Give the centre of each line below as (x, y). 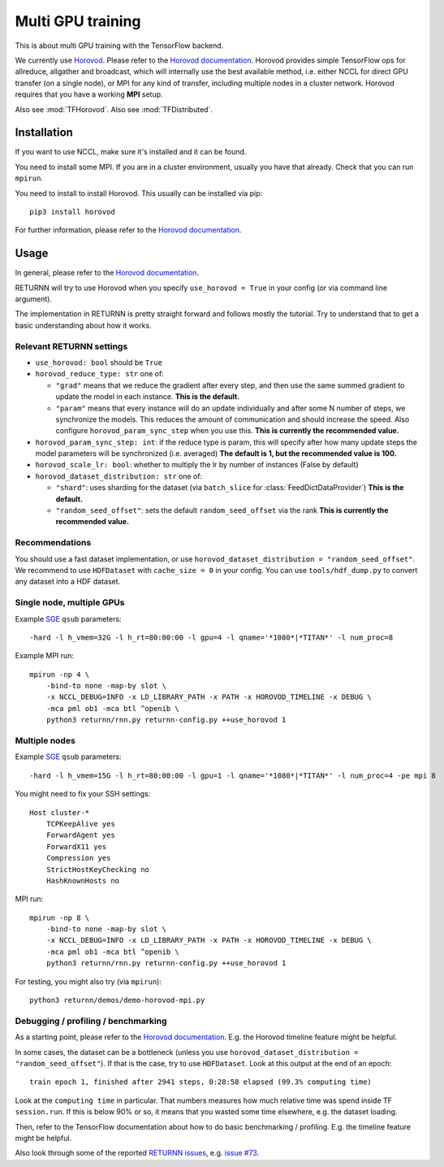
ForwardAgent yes (80, 835)
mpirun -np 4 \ (60, 674)
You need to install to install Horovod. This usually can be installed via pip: (139, 193)
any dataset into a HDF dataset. (68, 582)
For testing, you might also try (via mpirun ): (88, 981)
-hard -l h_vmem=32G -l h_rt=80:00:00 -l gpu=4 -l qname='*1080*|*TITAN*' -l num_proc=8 (211, 637)
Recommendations (53, 543)
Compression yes (78, 858)
